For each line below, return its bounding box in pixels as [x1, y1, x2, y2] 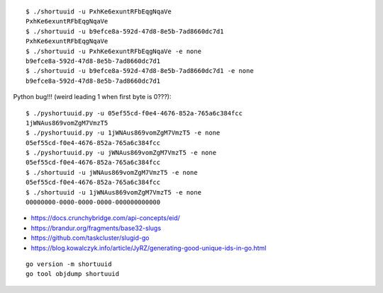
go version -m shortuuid [26, 260, 112, 268]
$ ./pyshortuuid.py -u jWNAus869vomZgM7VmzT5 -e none [26, 149, 216, 157]
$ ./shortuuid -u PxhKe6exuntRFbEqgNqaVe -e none [26, 47, 202, 55]
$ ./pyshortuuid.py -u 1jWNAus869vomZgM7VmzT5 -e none [26, 129, 221, 137]
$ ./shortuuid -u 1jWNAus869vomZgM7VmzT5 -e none [26, 188, 202, 196]
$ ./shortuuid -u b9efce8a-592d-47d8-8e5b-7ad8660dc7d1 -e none [26, 67, 255, 75]
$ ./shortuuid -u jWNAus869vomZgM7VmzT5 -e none [26, 168, 198, 176]
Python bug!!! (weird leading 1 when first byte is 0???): [13, 93, 172, 101]
